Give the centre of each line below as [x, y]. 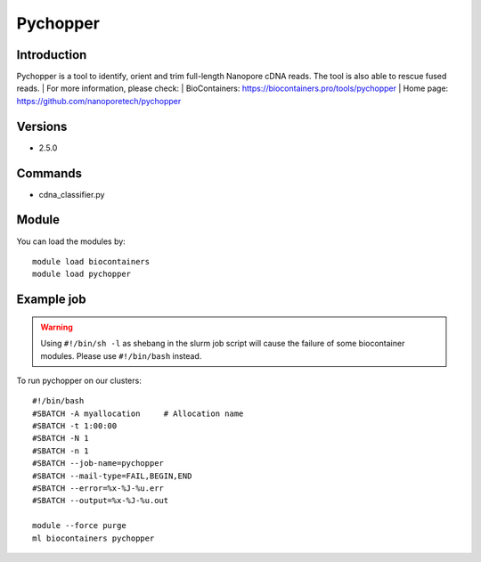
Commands [49, 173]
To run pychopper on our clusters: [79, 380]
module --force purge [79, 526]
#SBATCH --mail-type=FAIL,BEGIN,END [112, 476]
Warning [57, 327]
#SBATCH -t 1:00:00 [75, 426]
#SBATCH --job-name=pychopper [98, 464]
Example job [51, 300]
